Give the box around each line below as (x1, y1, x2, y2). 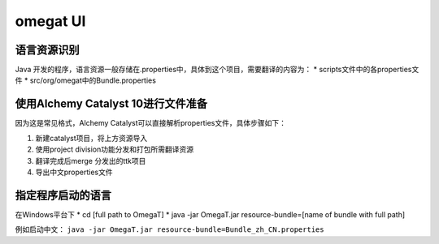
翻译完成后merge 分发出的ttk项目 (35, 156, 146, 165)
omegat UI (15, 12, 86, 30)
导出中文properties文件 (35, 167, 113, 177)
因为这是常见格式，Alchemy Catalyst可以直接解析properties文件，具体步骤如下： (15, 118, 286, 128)
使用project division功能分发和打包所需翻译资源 (35, 144, 194, 154)
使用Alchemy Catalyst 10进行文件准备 (15, 97, 207, 111)
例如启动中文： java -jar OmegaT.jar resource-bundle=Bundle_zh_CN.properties (15, 225, 324, 234)
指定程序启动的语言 (15, 188, 111, 202)
